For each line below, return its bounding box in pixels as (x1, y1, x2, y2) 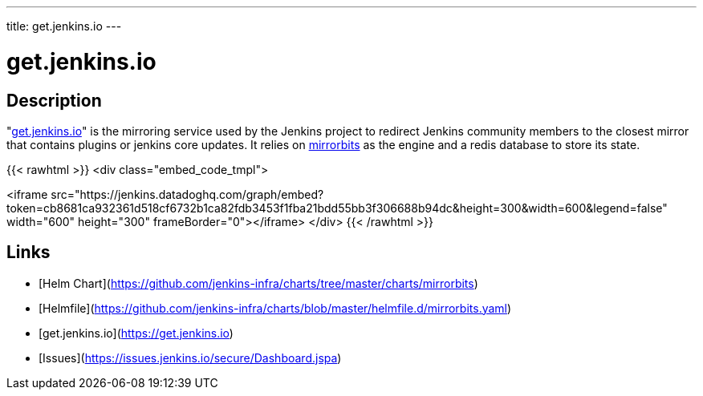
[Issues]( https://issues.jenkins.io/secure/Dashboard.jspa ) (39, 350, 342, 365)
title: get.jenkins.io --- (6, 19, 122, 33)
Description (6, 90, 102, 111)
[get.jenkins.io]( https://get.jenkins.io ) (39, 325, 234, 340)
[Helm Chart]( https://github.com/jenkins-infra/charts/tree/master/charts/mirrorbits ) (39, 276, 478, 290)
